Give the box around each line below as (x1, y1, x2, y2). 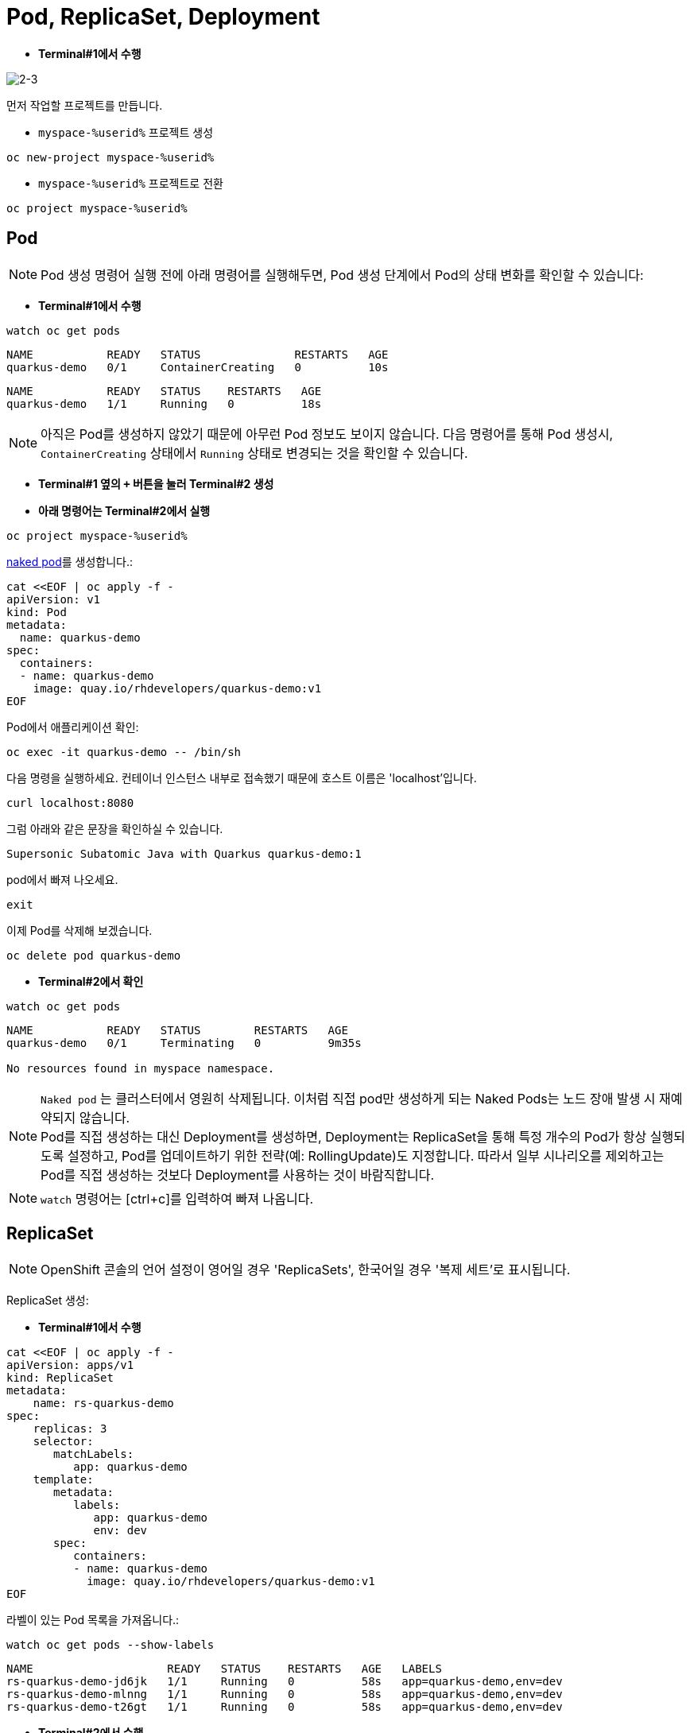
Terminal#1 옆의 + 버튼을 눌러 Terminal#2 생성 (38, 476, 274, 490)
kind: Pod (6, 605, 67, 618)
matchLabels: (53, 1448, 134, 1461)
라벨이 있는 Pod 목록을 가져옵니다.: (6, 1613, 180, 1627)
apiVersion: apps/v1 (6, 1359, 134, 1372)
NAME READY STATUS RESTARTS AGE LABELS (6, 1662, 442, 1676)
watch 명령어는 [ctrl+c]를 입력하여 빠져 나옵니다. (41, 1190, 314, 1207)
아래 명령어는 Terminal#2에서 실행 (38, 503, 211, 518)
